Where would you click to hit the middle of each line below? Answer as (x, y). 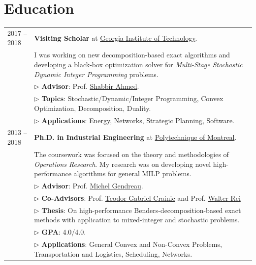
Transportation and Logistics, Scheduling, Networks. (113, 253)
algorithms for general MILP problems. (132, 173)
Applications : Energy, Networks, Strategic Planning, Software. (138, 120)
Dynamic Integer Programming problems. (96, 74)
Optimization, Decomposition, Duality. (93, 108)
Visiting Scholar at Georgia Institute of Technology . (116, 38)
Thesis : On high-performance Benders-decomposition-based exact (141, 210)
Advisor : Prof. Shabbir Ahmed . (90, 86)
